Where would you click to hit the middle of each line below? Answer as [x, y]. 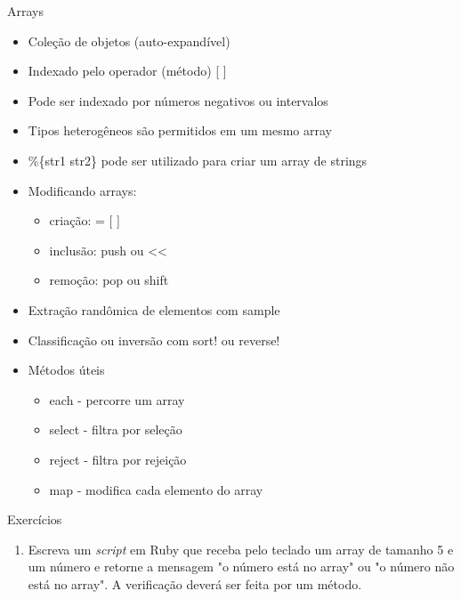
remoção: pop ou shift [109, 280]
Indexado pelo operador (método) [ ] [127, 71]
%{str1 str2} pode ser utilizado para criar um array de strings [198, 160]
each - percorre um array [117, 399]
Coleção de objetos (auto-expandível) [129, 40]
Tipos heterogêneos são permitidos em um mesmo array [180, 130]
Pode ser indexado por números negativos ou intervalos [178, 100]
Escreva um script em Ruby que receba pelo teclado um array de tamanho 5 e [241, 549]
